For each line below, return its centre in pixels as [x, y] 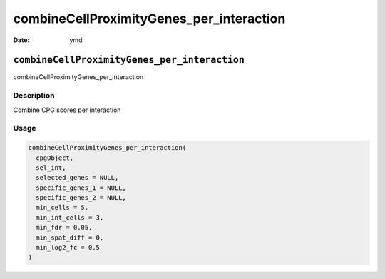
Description [34, 96]
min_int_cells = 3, [70, 217]
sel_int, [51, 167]
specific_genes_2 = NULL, [81, 198]
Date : [21, 40]
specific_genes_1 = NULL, [81, 188]
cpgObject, [55, 158]
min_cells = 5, [62, 208]
